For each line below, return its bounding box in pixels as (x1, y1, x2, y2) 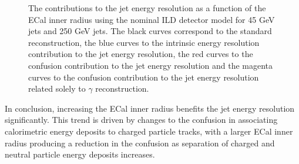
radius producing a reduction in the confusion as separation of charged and (5, 136, 275, 149)
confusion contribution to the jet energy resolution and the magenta (28, 59, 273, 71)
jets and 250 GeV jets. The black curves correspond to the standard (28, 25, 272, 37)
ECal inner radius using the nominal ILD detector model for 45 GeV (28, 13, 275, 25)
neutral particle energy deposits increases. (5, 148, 155, 160)
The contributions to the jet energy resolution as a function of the (28, 2, 266, 14)
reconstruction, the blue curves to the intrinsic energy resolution (28, 36, 260, 48)
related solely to (28, 82, 86, 95)
